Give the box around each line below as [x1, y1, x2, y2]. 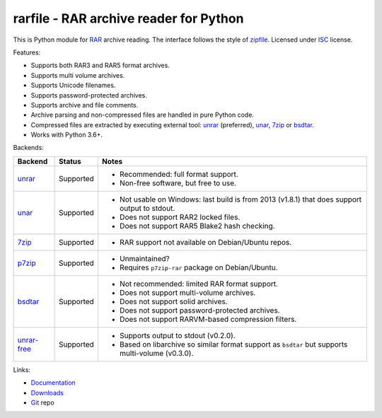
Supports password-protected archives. [30, 91, 148, 99]
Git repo [30, 398, 54, 407]
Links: [13, 365, 31, 374]
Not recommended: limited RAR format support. [119, 279, 279, 289]
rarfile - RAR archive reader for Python [13, 11, 244, 26]
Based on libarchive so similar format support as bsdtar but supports [119, 339, 348, 349]
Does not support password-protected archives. [119, 305, 280, 315]
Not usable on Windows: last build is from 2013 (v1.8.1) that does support [119, 195, 362, 204]
